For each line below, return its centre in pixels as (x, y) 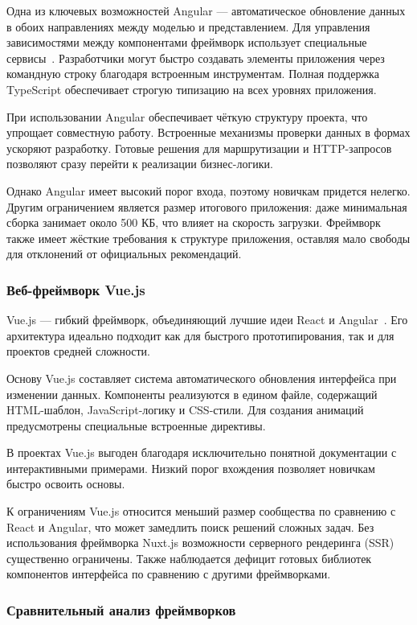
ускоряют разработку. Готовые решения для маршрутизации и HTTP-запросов (199, 148)
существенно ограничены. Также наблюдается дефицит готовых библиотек (189, 558)
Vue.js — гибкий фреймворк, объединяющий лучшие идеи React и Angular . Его (207, 320)
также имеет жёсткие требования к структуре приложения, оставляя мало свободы (208, 238)
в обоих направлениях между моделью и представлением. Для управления (188, 26)
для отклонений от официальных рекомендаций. (124, 254)
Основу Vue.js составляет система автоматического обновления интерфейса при (202, 378)
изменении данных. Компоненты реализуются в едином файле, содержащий (192, 394)
